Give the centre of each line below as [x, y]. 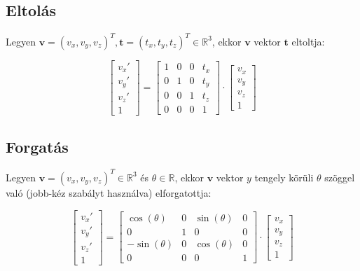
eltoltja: [308, 41]
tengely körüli [284, 177]
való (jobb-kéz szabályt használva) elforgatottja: [109, 192]
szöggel [340, 177]
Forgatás [37, 146]
